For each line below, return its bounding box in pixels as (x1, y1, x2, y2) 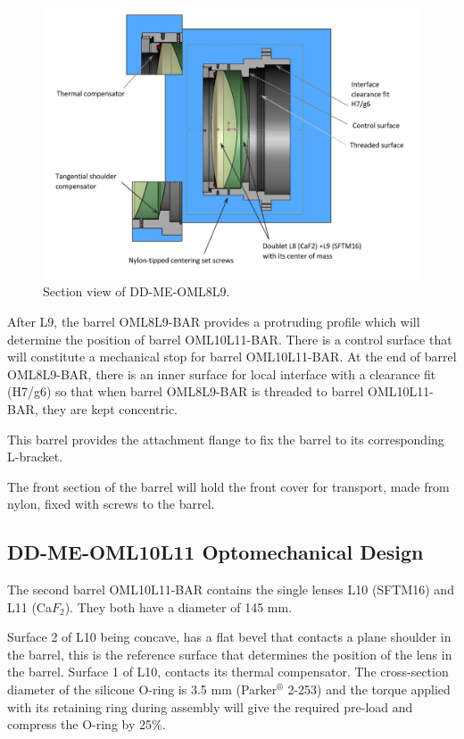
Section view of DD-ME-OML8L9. (43, 282, 230, 301)
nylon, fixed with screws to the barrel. (7, 494, 215, 513)
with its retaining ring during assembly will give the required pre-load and (7, 697, 413, 716)
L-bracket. (7, 447, 63, 466)
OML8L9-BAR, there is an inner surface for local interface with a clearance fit (7, 364, 436, 383)
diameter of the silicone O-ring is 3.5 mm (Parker (7, 680, 278, 699)
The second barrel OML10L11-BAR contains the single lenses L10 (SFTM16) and (7, 580, 454, 599)
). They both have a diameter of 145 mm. (64, 597, 293, 616)
